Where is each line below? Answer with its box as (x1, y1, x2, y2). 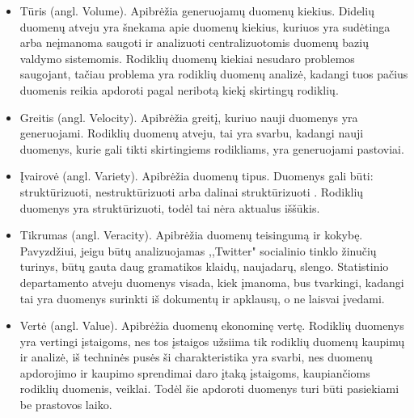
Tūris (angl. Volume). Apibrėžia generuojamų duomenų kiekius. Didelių (19, 2, 374, 19)
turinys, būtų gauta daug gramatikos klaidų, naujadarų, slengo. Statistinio (19, 258, 389, 275)
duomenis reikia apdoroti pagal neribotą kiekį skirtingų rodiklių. (19, 81, 339, 98)
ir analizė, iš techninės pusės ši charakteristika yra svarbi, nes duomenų (19, 348, 373, 365)
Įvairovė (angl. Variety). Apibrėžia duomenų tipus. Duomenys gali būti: (19, 167, 374, 184)
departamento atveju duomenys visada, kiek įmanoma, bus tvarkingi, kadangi (19, 273, 404, 290)
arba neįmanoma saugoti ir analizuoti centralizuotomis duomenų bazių (19, 34, 369, 51)
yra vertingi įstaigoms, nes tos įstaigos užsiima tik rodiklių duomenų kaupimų (19, 332, 405, 349)
